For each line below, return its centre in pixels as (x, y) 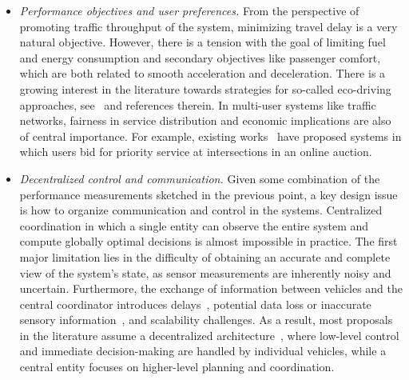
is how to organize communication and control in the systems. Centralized (201, 210)
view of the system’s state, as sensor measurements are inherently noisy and (205, 272)
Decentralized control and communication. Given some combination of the (200, 178)
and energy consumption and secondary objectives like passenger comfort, (200, 57)
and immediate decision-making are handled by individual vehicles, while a (203, 351)
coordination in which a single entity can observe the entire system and (194, 225)
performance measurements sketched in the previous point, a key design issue (208, 194)
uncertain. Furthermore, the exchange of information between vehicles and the (211, 288)
